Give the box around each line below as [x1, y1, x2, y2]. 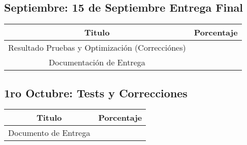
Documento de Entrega [8, 127, 90, 139]
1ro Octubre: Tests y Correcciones [4, 85, 188, 100]
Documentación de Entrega [48, 56, 145, 68]
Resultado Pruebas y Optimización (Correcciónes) [8, 42, 186, 54]
